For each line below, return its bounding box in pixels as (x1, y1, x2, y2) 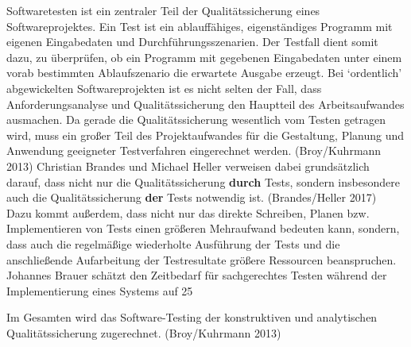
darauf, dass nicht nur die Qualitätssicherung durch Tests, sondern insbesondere (6, 173, 400, 190)
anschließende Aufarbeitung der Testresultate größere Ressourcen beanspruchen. (6, 251, 397, 268)
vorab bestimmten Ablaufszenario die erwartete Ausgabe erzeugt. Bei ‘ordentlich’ (6, 64, 402, 81)
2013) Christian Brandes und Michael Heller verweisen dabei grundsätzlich (6, 157, 370, 174)
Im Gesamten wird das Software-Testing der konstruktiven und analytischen (6, 309, 378, 326)
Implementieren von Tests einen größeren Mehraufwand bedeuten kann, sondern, (6, 220, 400, 237)
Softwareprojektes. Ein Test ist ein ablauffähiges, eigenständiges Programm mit (6, 17, 393, 34)
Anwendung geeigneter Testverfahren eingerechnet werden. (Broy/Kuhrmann (6, 142, 382, 159)
